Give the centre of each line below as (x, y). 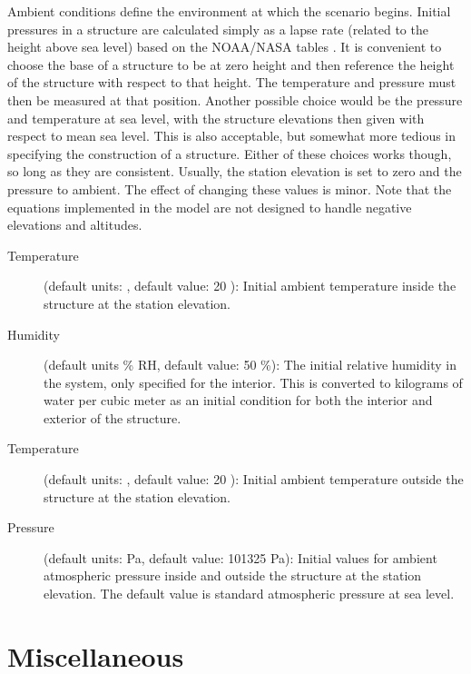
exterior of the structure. (113, 417)
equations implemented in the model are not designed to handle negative (210, 207)
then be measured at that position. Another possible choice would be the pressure (235, 99)
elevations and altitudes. (75, 225)
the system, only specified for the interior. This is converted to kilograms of (253, 382)
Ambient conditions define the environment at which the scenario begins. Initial (229, 11)
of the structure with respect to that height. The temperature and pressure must (232, 82)
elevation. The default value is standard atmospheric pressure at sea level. (249, 594)
